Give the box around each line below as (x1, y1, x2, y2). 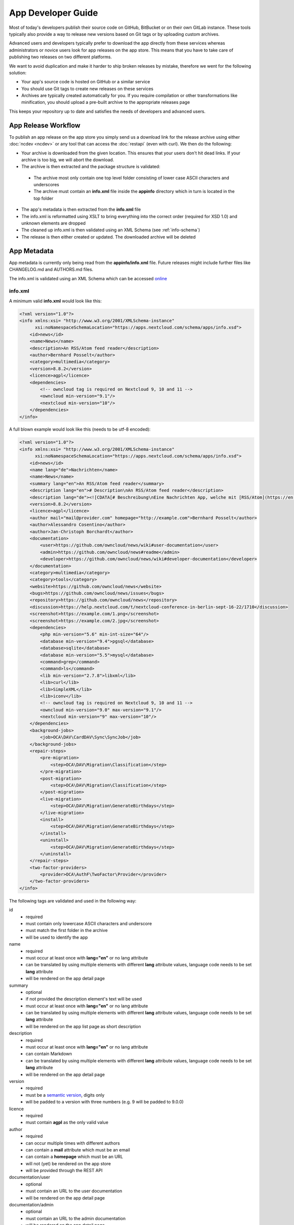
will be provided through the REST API (25, 1168, 103, 1174)
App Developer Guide (9, 7, 98, 18)
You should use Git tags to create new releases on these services (21, 86, 154, 92)
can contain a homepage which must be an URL (25, 1154, 123, 1160)
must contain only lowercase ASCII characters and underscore (25, 921, 152, 927)
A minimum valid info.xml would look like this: (9, 298, 102, 304)
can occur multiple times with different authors (25, 1140, 120, 1146)
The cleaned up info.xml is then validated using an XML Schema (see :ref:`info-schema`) (21, 227, 200, 233)
